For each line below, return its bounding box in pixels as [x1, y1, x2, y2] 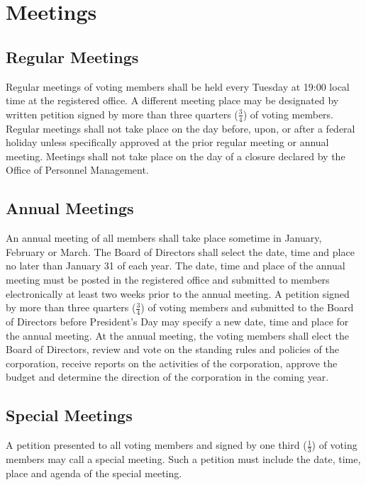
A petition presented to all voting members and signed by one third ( [6, 437, 307, 452]
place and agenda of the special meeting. [6, 465, 182, 480]
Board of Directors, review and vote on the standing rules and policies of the [6, 342, 339, 357]
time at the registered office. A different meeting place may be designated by [6, 93, 339, 108]
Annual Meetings [6, 197, 134, 219]
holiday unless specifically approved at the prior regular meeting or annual [6, 135, 329, 150]
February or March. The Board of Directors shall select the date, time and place [6, 244, 355, 259]
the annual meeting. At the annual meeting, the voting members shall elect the [6, 328, 349, 342]
